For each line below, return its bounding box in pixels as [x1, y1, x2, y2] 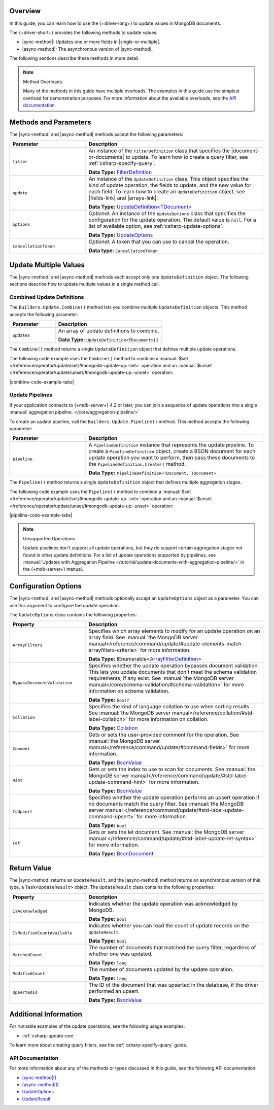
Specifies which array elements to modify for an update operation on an [88, 628, 260, 635]
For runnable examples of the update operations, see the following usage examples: [9, 1023, 185, 1029]
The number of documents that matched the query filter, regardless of [88, 944, 256, 951]
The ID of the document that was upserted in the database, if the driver [88, 981, 259, 988]
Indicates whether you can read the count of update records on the [88, 922, 249, 929]
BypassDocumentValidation [12, 680, 73, 685]
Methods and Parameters [9, 118, 91, 126]
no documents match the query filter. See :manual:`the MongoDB [88, 801, 244, 808]
